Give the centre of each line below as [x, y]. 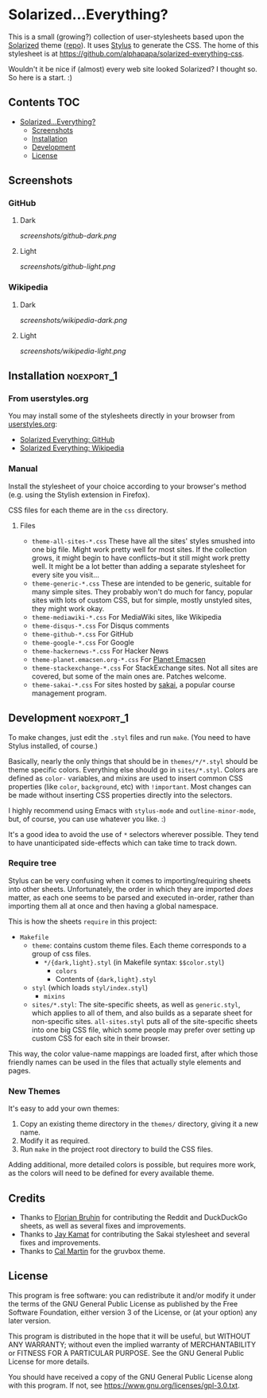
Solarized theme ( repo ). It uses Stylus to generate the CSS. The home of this [133, 45]
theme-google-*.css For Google [83, 642]
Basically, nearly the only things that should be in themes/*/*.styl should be [133, 761]
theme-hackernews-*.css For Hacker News [100, 651]
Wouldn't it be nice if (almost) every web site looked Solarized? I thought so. [133, 68]
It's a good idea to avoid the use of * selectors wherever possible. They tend [133, 834]
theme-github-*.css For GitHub [82, 633]
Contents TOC [44, 102]
